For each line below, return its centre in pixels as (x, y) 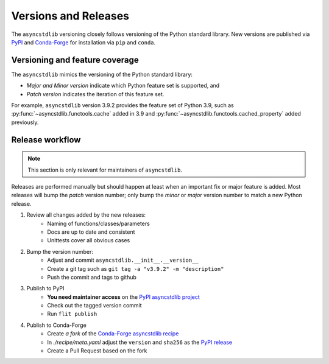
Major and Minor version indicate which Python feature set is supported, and (123, 86)
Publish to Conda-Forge (56, 325)
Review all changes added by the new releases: (86, 215)
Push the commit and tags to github (92, 277)
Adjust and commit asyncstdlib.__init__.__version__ (123, 260)
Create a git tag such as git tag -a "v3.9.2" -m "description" (136, 268)
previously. (25, 122)
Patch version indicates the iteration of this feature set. (95, 94)
